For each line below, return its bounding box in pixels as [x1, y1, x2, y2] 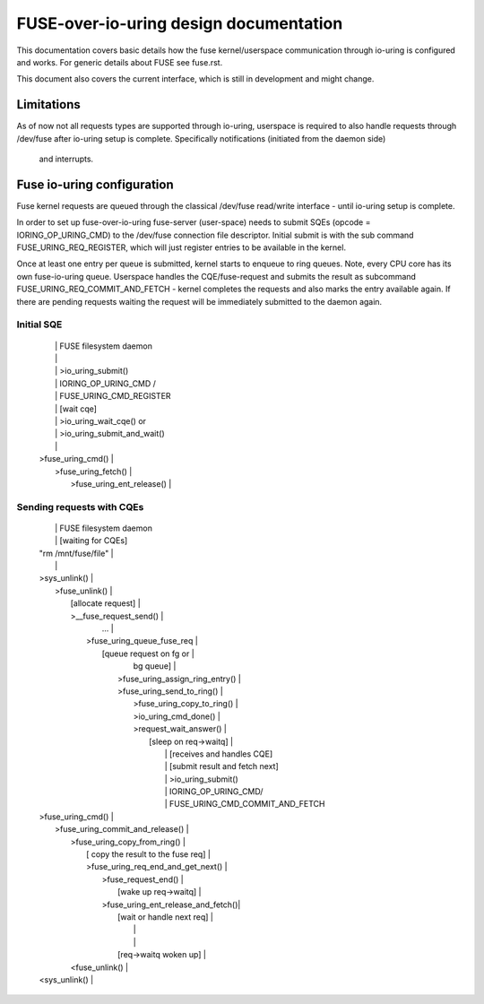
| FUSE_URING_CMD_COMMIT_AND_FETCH [164, 799, 325, 809]
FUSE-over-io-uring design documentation [16, 13, 343, 33]
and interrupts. [39, 153, 94, 165]
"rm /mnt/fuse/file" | [39, 548, 114, 558]
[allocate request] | [70, 598, 141, 609]
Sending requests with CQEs [16, 500, 144, 513]
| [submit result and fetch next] [164, 761, 280, 772]
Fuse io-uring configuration [16, 177, 174, 192]
